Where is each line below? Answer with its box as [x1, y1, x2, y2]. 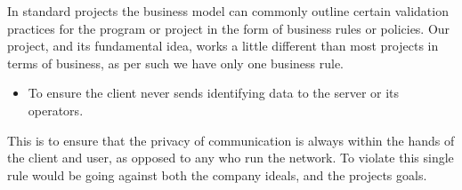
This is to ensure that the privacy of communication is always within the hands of [7, 131, 455, 149]
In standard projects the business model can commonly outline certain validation [7, 2, 449, 20]
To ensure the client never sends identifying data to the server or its [28, 83, 400, 102]
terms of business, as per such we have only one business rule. [7, 53, 344, 72]
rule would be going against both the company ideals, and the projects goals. [7, 165, 427, 184]
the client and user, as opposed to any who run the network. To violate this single [7, 148, 454, 167]
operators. [28, 100, 84, 119]
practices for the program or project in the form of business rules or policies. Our [7, 19, 450, 37]
